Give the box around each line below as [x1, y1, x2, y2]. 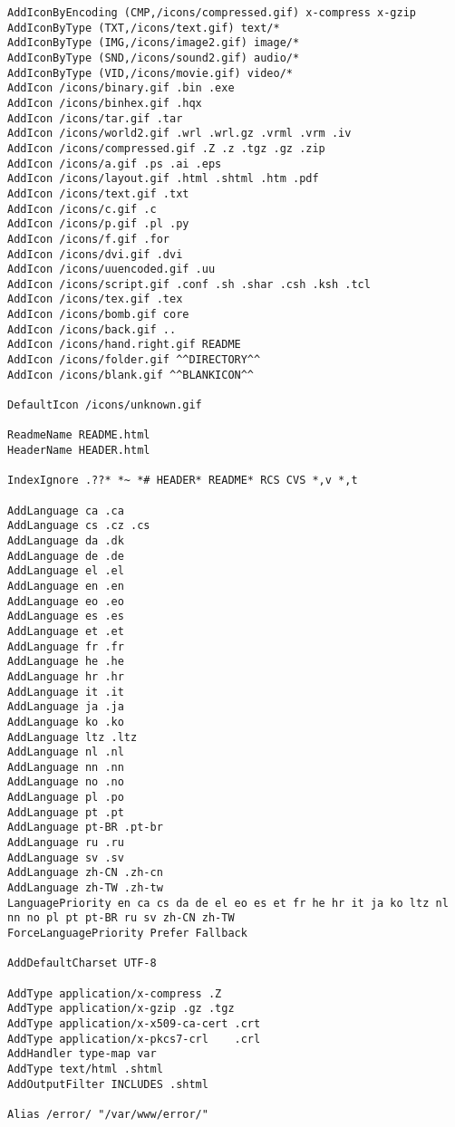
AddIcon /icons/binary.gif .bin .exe [7, 82, 235, 95]
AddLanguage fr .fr [7, 640, 124, 653]
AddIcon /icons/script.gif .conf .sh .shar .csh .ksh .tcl [7, 277, 371, 291]
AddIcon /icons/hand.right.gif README [7, 338, 241, 352]
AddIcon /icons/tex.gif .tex [7, 293, 183, 306]
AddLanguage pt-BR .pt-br [7, 821, 163, 834]
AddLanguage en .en [7, 579, 124, 592]
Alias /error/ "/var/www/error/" [7, 1107, 208, 1121]
